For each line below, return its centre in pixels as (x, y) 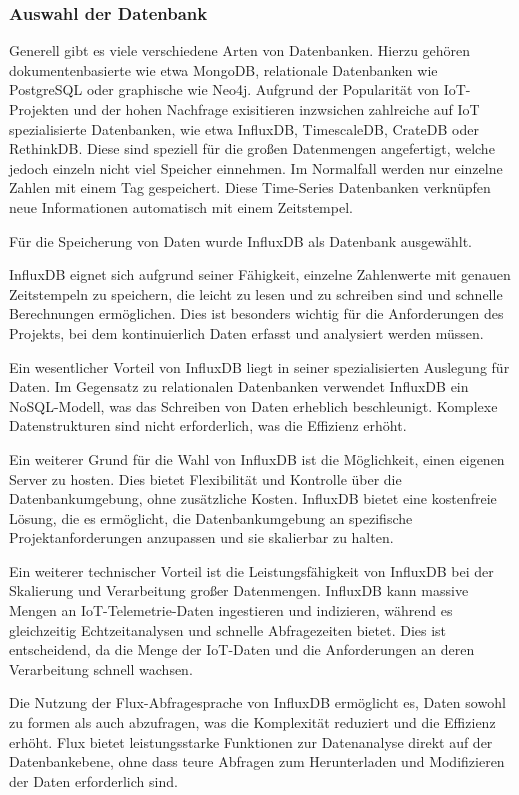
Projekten (39, 109)
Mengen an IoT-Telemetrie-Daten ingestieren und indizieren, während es (231, 610)
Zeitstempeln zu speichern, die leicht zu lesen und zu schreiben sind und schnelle (256, 293)
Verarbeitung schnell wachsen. (101, 668)
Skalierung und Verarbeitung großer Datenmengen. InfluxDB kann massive (239, 590)
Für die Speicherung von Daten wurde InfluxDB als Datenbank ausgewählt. (240, 240)
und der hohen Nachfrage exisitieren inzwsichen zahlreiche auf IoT (276, 109)
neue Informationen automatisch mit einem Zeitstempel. (181, 206)
